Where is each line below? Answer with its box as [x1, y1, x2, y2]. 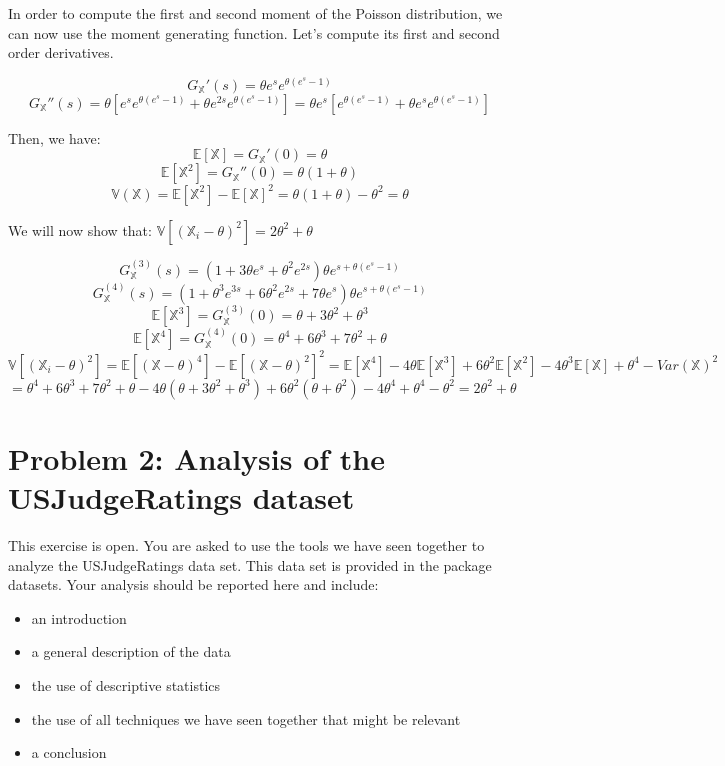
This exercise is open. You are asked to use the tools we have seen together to [8, 534, 485, 555]
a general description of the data [31, 641, 231, 662]
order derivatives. [8, 42, 114, 63]
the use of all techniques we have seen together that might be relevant [31, 708, 461, 729]
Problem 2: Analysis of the [8, 437, 385, 478]
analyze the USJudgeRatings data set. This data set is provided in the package [8, 554, 492, 575]
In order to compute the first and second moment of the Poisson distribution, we [8, 3, 503, 23]
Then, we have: [8, 127, 101, 148]
